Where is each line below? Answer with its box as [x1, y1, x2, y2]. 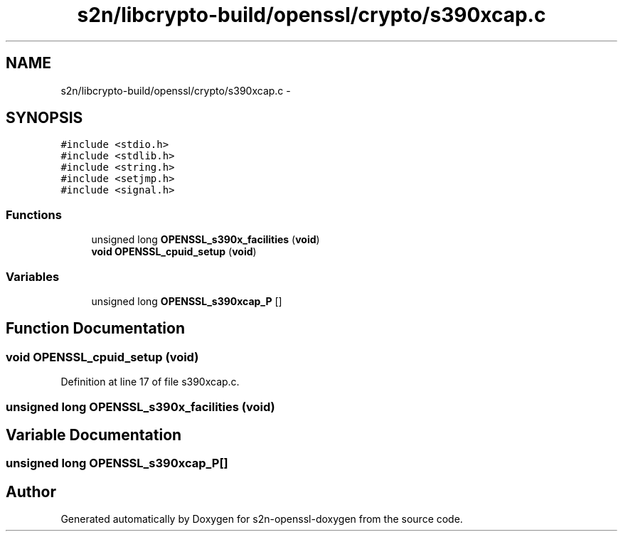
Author [6, 482, 56, 501]
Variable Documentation [6, 425, 182, 444]
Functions [6, 207, 62, 222]
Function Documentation [6, 319, 185, 338]
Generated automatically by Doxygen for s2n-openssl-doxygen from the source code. [60, 513, 463, 526]
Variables [6, 269, 60, 284]
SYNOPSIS [6, 109, 83, 127]
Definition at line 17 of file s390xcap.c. [60, 376, 240, 388]
